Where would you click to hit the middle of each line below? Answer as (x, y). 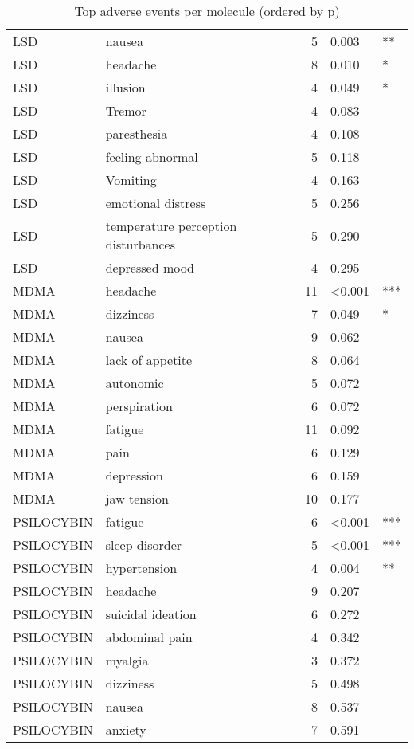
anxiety (126, 729)
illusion (125, 87)
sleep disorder (144, 545)
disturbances (141, 244)
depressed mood (150, 267)
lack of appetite (149, 360)
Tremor (126, 110)
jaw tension (137, 498)
